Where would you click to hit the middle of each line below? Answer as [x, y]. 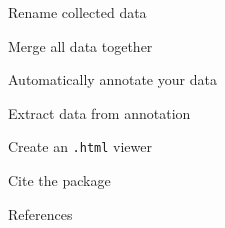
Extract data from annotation [99, 112]
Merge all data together [80, 45]
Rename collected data [77, 12]
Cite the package [59, 180]
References [40, 213]
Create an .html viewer [80, 146]
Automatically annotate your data [112, 79]
